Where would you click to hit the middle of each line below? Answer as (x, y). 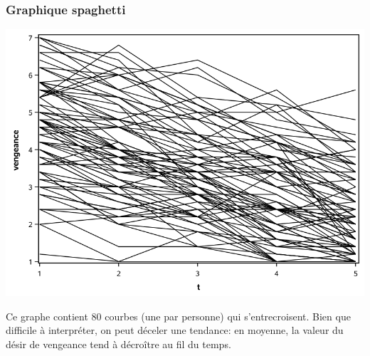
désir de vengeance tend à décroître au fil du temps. (118, 344)
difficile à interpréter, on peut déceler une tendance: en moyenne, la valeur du (175, 330)
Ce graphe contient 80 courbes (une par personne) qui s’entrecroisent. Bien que (178, 316)
